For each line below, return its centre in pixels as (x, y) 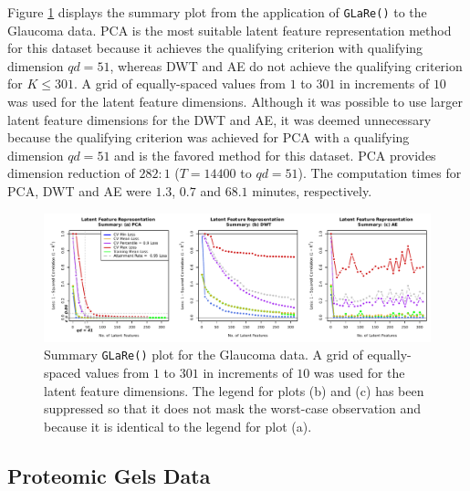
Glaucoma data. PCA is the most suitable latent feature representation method (230, 30)
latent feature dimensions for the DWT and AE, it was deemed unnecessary (219, 119)
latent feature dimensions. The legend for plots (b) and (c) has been (234, 390)
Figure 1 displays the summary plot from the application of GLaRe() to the (217, 12)
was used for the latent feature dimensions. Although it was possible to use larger (235, 102)
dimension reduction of (71, 173)
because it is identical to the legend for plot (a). (178, 426)
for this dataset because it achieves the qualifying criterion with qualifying (215, 48)
